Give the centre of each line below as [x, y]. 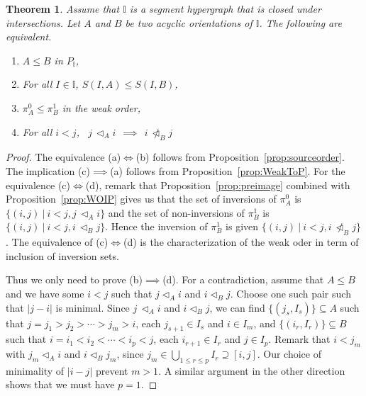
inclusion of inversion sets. [62, 255]
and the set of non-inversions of [176, 212]
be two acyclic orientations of [189, 22]
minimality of [35, 370]
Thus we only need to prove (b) [74, 279]
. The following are [300, 22]
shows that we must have [60, 384]
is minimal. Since [93, 307]
